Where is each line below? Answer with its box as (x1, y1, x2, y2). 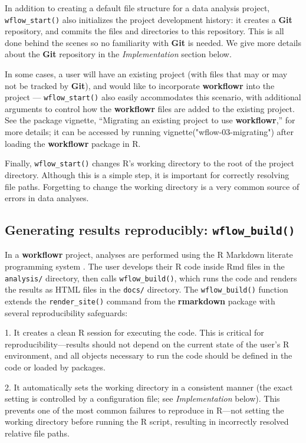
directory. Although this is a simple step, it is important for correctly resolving (5, 168, 289, 181)
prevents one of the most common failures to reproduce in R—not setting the (5, 403, 284, 416)
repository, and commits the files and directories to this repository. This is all (5, 25, 284, 37)
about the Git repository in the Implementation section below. (5, 48, 232, 60)
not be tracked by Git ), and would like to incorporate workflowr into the (5, 79, 275, 91)
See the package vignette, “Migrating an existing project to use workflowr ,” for (5, 114, 295, 126)
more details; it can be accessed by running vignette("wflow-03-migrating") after (5, 126, 294, 138)
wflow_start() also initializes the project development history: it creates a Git (5, 13, 292, 25)
